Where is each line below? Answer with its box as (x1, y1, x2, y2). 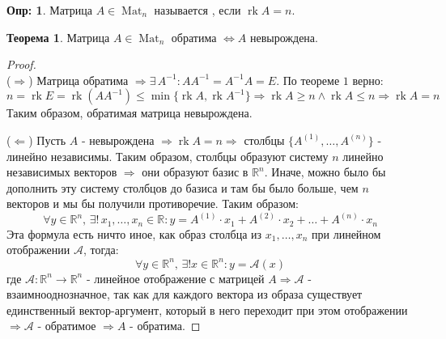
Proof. (6, 56, 36, 73)
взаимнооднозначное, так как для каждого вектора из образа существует (6, 286, 363, 303)
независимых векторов (6, 163, 117, 180)
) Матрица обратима (28, 71, 129, 88)
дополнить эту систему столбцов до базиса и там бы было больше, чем (6, 179, 359, 196)
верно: (352, 71, 384, 88)
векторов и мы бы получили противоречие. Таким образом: (6, 195, 299, 212)
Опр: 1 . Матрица (6, 2, 92, 18)
